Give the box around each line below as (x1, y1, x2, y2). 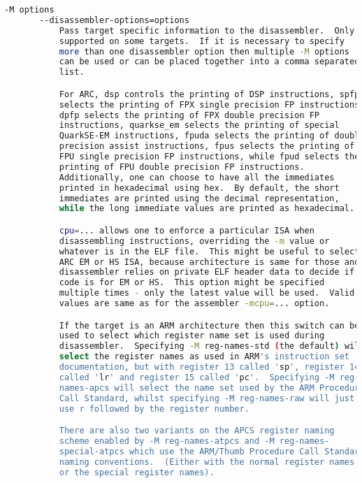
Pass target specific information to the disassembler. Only (59, 25, 355, 36)
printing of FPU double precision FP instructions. (59, 161, 305, 172)
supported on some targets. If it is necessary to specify (59, 36, 345, 46)
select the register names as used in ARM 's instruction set (59, 352, 349, 362)
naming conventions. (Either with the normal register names (59, 456, 355, 467)
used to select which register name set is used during (59, 331, 325, 341)
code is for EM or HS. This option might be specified (59, 277, 325, 288)
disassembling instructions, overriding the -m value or (59, 236, 330, 246)
